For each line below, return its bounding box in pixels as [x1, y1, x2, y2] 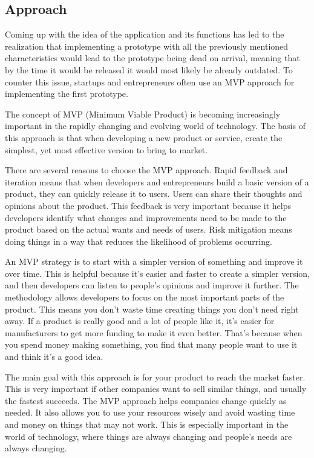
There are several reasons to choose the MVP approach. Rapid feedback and [5, 164, 288, 176]
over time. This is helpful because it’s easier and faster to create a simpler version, [5, 267, 310, 279]
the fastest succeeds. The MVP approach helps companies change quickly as [5, 394, 287, 407]
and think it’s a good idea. [5, 350, 103, 363]
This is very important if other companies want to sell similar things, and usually [5, 382, 307, 395]
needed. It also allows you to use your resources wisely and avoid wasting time [5, 406, 295, 419]
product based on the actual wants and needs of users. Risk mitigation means [5, 223, 292, 236]
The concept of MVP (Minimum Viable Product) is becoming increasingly [5, 107, 281, 120]
